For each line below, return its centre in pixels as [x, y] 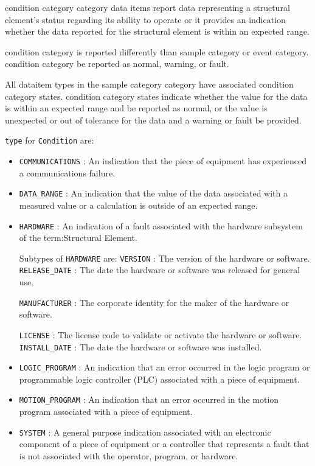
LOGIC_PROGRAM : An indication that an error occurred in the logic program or [164, 367]
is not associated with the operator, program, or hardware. [129, 455]
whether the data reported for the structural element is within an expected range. [157, 31]
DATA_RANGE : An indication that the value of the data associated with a [153, 193]
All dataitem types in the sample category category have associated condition [149, 84]
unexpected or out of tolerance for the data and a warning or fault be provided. [153, 120]
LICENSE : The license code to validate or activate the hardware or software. [161, 334]
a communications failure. [67, 172]
